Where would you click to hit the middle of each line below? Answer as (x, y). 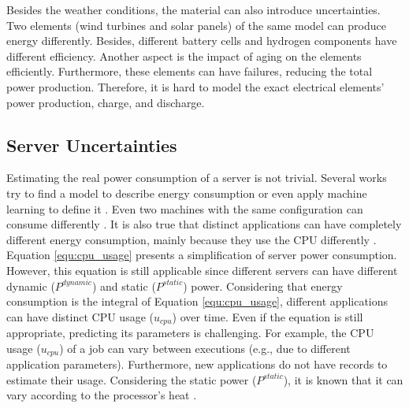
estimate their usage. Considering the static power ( (132, 379)
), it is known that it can (343, 379)
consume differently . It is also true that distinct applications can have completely (204, 224)
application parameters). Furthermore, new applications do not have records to (197, 364)
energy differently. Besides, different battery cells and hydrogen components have (202, 41)
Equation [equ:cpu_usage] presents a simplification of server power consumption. (202, 255)
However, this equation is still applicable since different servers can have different (202, 270)
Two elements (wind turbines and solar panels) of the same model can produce (196, 25)
